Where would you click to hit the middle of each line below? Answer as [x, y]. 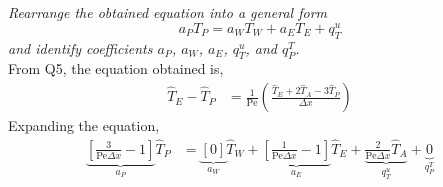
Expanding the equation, [84, 125]
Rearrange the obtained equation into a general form [168, 12]
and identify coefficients [80, 47]
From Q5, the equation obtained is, [116, 68]
